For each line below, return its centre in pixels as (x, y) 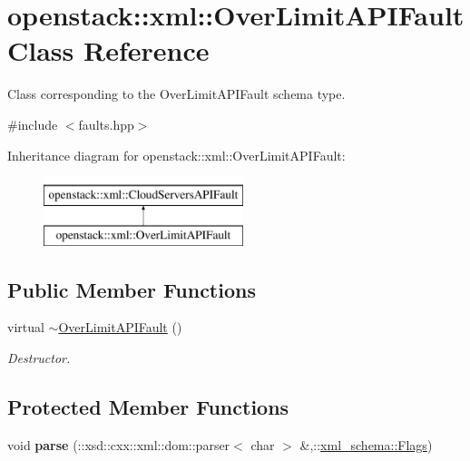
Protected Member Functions (148, 407)
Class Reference (108, 50)
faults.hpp (106, 124)
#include (33, 124)
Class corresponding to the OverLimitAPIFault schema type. (176, 94)
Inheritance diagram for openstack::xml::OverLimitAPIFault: (176, 155)
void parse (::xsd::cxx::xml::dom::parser (119, 444)
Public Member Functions (132, 289)
